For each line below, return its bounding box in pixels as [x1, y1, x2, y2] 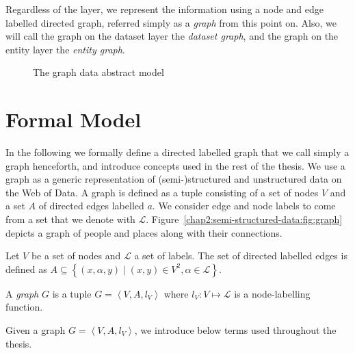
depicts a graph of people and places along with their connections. [5, 225, 282, 239]
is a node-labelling [234, 286, 311, 300]
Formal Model [5, 105, 142, 133]
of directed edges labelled [38, 198, 144, 213]
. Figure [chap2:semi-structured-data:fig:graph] [146, 212, 343, 226]
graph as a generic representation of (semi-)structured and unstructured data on [5, 172, 342, 186]
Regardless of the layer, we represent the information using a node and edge [5, 2, 324, 16]
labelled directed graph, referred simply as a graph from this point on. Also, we [5, 15, 337, 29]
